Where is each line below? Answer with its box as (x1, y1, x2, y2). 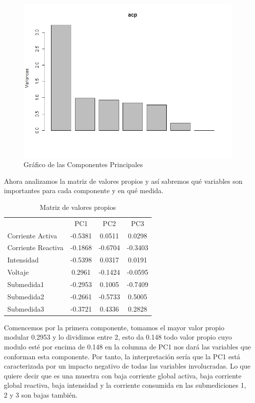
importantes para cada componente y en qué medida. (4, 185, 164, 196)
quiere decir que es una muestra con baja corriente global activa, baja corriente (4, 370, 242, 380)
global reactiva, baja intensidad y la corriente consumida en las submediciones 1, (4, 380, 246, 390)
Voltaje (7, 267, 29, 277)
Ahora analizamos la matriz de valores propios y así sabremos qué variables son (4, 175, 243, 186)
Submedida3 (7, 303, 44, 314)
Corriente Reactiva (7, 242, 64, 253)
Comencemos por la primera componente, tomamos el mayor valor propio (4, 322, 225, 332)
